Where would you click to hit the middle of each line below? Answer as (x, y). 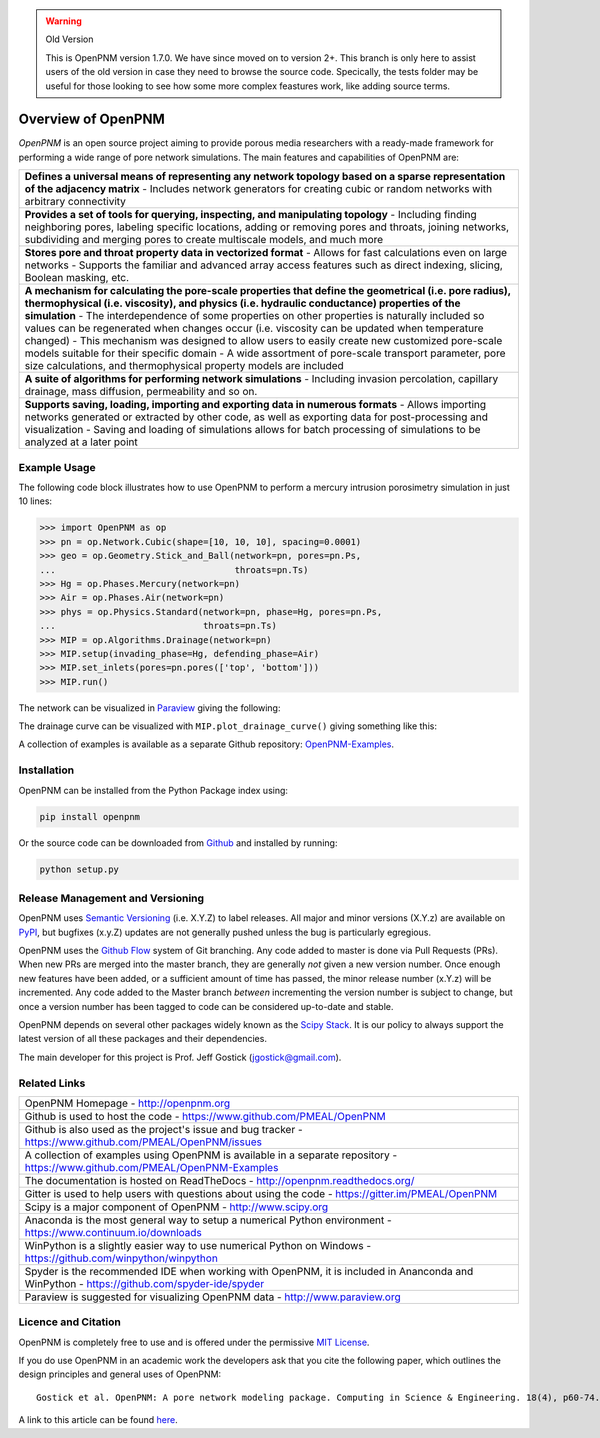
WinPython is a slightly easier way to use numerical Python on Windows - (198, 1245)
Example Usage (57, 467)
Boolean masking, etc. (77, 278)
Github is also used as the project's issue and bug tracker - (164, 1129)
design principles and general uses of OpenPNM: (120, 1374)
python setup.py (79, 869)
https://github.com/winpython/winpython (121, 1258)
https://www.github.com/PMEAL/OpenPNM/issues (143, 1142)
